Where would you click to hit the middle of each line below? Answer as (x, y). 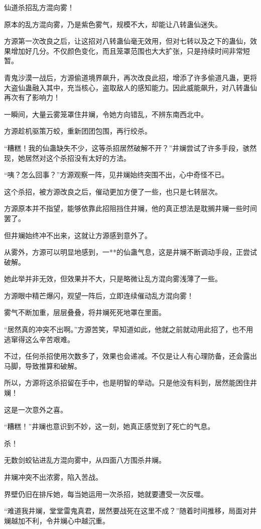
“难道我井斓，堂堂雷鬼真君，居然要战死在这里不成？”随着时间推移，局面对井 (130, 511)
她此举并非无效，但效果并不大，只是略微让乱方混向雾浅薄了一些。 (113, 279)
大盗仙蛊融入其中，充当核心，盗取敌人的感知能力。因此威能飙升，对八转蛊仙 (130, 87)
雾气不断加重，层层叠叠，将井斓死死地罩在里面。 (85, 312)
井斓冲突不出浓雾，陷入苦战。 (53, 477)
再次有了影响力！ (32, 97)
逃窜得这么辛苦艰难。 (39, 339)
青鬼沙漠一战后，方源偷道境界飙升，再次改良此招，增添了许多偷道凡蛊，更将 (130, 77)
